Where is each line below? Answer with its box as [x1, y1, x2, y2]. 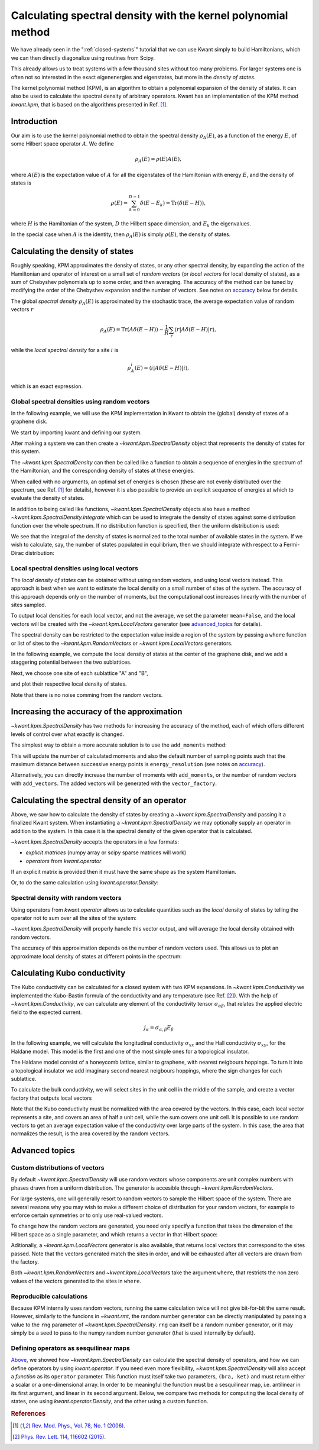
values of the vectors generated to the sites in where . [11, 1277, 142, 1284]
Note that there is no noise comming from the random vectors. [11, 691, 163, 698]
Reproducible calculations [11, 1292, 88, 1300]
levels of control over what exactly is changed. [11, 731, 125, 738]
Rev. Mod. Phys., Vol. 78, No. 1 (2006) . [31, 1422, 126, 1429]
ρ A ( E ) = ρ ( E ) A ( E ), [135, 156, 182, 164]
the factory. [11, 1258, 40, 1265]
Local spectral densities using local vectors [11, 564, 138, 572]
